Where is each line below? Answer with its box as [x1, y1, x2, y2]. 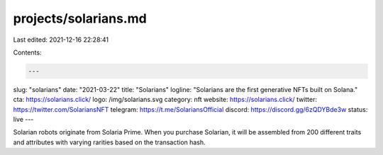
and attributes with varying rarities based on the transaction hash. [13, 138, 206, 147]
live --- [13, 115, 34, 124]
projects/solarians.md [13, 11, 147, 26]
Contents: [13, 48, 42, 57]
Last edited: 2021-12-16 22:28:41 [13, 35, 109, 44]
